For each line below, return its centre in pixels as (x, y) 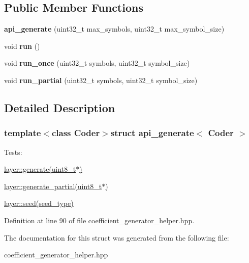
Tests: (13, 152)
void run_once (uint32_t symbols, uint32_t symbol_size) (97, 63)
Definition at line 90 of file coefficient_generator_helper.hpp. (99, 220)
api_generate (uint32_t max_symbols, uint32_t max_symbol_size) (114, 29)
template (23, 133)
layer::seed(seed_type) (39, 203)
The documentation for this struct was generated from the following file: (117, 237)
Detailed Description (60, 107)
